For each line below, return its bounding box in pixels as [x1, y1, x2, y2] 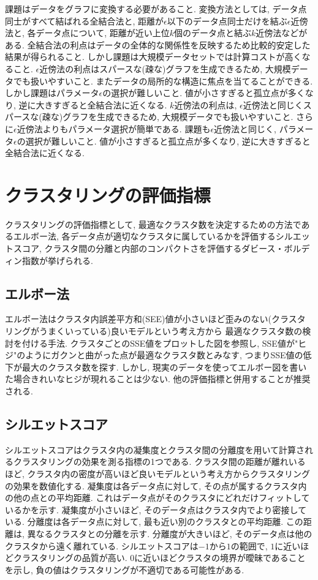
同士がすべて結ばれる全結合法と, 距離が [5, 14, 164, 27]
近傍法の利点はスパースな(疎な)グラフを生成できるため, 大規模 [39, 62, 291, 75]
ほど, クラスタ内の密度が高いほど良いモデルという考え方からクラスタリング [5, 467, 310, 480]
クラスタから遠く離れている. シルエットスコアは [5, 539, 199, 552]
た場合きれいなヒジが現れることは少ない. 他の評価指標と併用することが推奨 [5, 372, 311, 385]
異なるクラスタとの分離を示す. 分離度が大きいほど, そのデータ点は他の [27, 527, 312, 540]
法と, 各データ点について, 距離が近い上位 [5, 26, 170, 39]
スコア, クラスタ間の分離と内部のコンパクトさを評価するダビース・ [13, 242, 284, 255]
